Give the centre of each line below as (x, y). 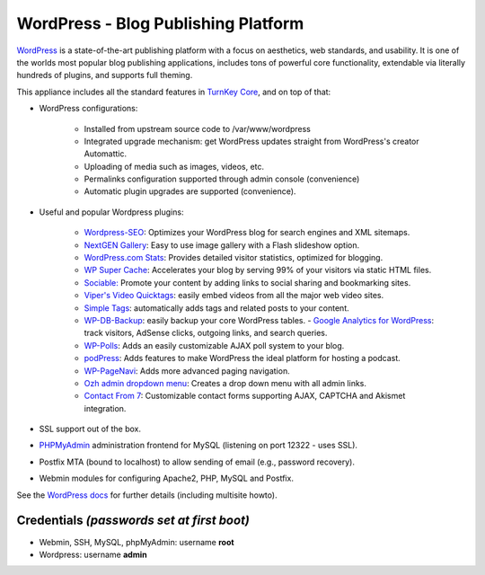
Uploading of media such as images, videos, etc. (174, 166)
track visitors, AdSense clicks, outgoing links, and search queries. (206, 333)
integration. (105, 408)
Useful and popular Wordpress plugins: (111, 212)
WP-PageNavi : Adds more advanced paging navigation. (187, 371)
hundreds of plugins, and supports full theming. (105, 75)
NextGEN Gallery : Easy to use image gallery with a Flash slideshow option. (222, 245)
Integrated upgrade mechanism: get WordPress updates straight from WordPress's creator (251, 141)
